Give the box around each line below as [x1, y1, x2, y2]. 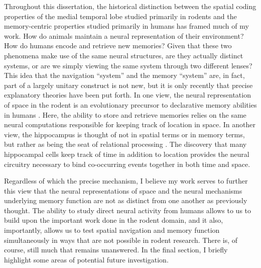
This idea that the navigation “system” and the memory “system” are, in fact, [4, 70, 245, 80]
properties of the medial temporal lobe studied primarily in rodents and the [4, 11, 237, 21]
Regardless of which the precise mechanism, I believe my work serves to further [4, 175, 248, 186]
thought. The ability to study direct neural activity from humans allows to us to [4, 205, 251, 215]
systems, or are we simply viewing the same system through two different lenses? [4, 60, 252, 70]
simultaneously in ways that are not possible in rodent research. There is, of [4, 234, 238, 245]
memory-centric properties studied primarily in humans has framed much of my [4, 21, 249, 31]
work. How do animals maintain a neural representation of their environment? [4, 30, 244, 41]
